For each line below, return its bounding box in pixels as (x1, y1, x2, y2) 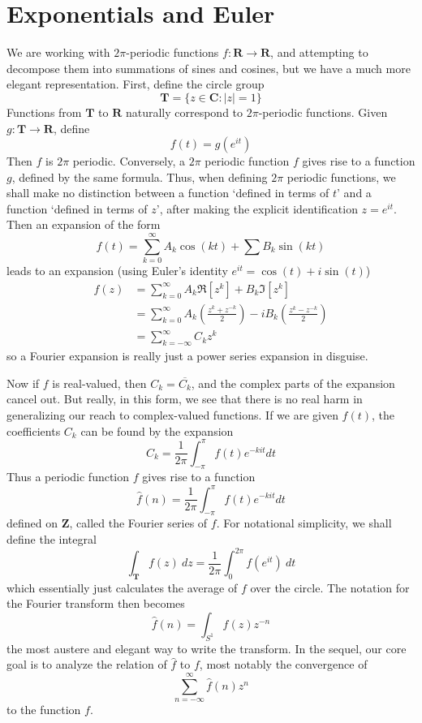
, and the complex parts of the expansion (191, 374, 395, 391)
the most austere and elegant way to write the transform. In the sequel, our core (6, 639, 407, 656)
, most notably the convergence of (199, 656, 368, 673)
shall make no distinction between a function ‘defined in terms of (6, 184, 329, 201)
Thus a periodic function (6, 468, 130, 485)
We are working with (6, 44, 110, 61)
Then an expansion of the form (6, 216, 161, 233)
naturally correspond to (125, 103, 243, 120)
